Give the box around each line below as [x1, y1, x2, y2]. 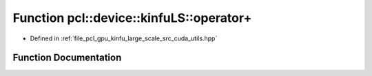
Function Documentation [12, 52, 122, 64]
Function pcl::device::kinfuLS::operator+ [12, 10, 252, 25]
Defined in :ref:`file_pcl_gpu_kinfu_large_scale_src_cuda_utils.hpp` [30, 34, 218, 42]
